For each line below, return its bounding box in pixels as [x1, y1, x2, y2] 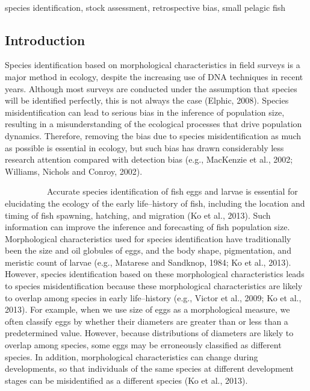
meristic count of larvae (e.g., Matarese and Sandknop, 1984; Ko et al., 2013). [5, 255, 291, 268]
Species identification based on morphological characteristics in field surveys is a [5, 58, 300, 71]
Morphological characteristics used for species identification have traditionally [5, 232, 291, 245]
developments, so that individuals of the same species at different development [5, 362, 294, 375]
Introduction [5, 30, 85, 49]
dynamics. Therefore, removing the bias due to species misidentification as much [5, 129, 302, 142]
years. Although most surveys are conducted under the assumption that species [5, 82, 297, 95]
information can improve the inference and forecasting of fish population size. [5, 221, 290, 233]
